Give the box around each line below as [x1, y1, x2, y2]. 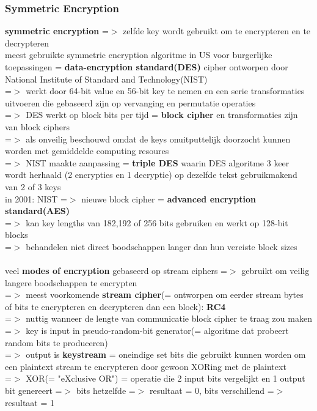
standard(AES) [5, 204, 70, 217]
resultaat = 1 [5, 396, 55, 409]
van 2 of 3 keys [5, 180, 61, 193]
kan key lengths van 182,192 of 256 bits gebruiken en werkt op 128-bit [26, 216, 288, 229]
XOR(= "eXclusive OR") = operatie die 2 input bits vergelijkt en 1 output [26, 372, 305, 385]
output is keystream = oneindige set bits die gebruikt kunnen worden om [26, 348, 306, 361]
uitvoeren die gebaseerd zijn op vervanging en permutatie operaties [5, 96, 256, 109]
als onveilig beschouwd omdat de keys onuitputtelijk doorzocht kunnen [26, 132, 291, 145]
